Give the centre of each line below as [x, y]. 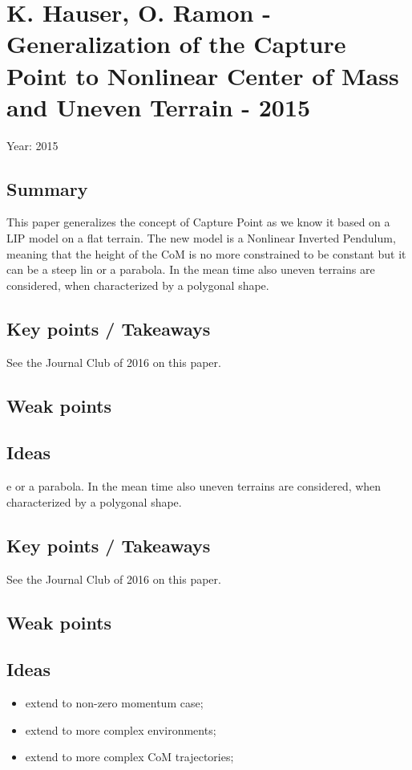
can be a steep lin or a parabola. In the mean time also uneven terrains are [191, 269]
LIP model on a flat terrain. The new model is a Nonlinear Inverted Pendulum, [201, 238]
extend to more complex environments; [121, 729]
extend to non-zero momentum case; [114, 703]
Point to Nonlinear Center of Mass [203, 75]
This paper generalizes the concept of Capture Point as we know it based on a [198, 222]
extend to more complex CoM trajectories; [129, 757]
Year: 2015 [32, 145]
